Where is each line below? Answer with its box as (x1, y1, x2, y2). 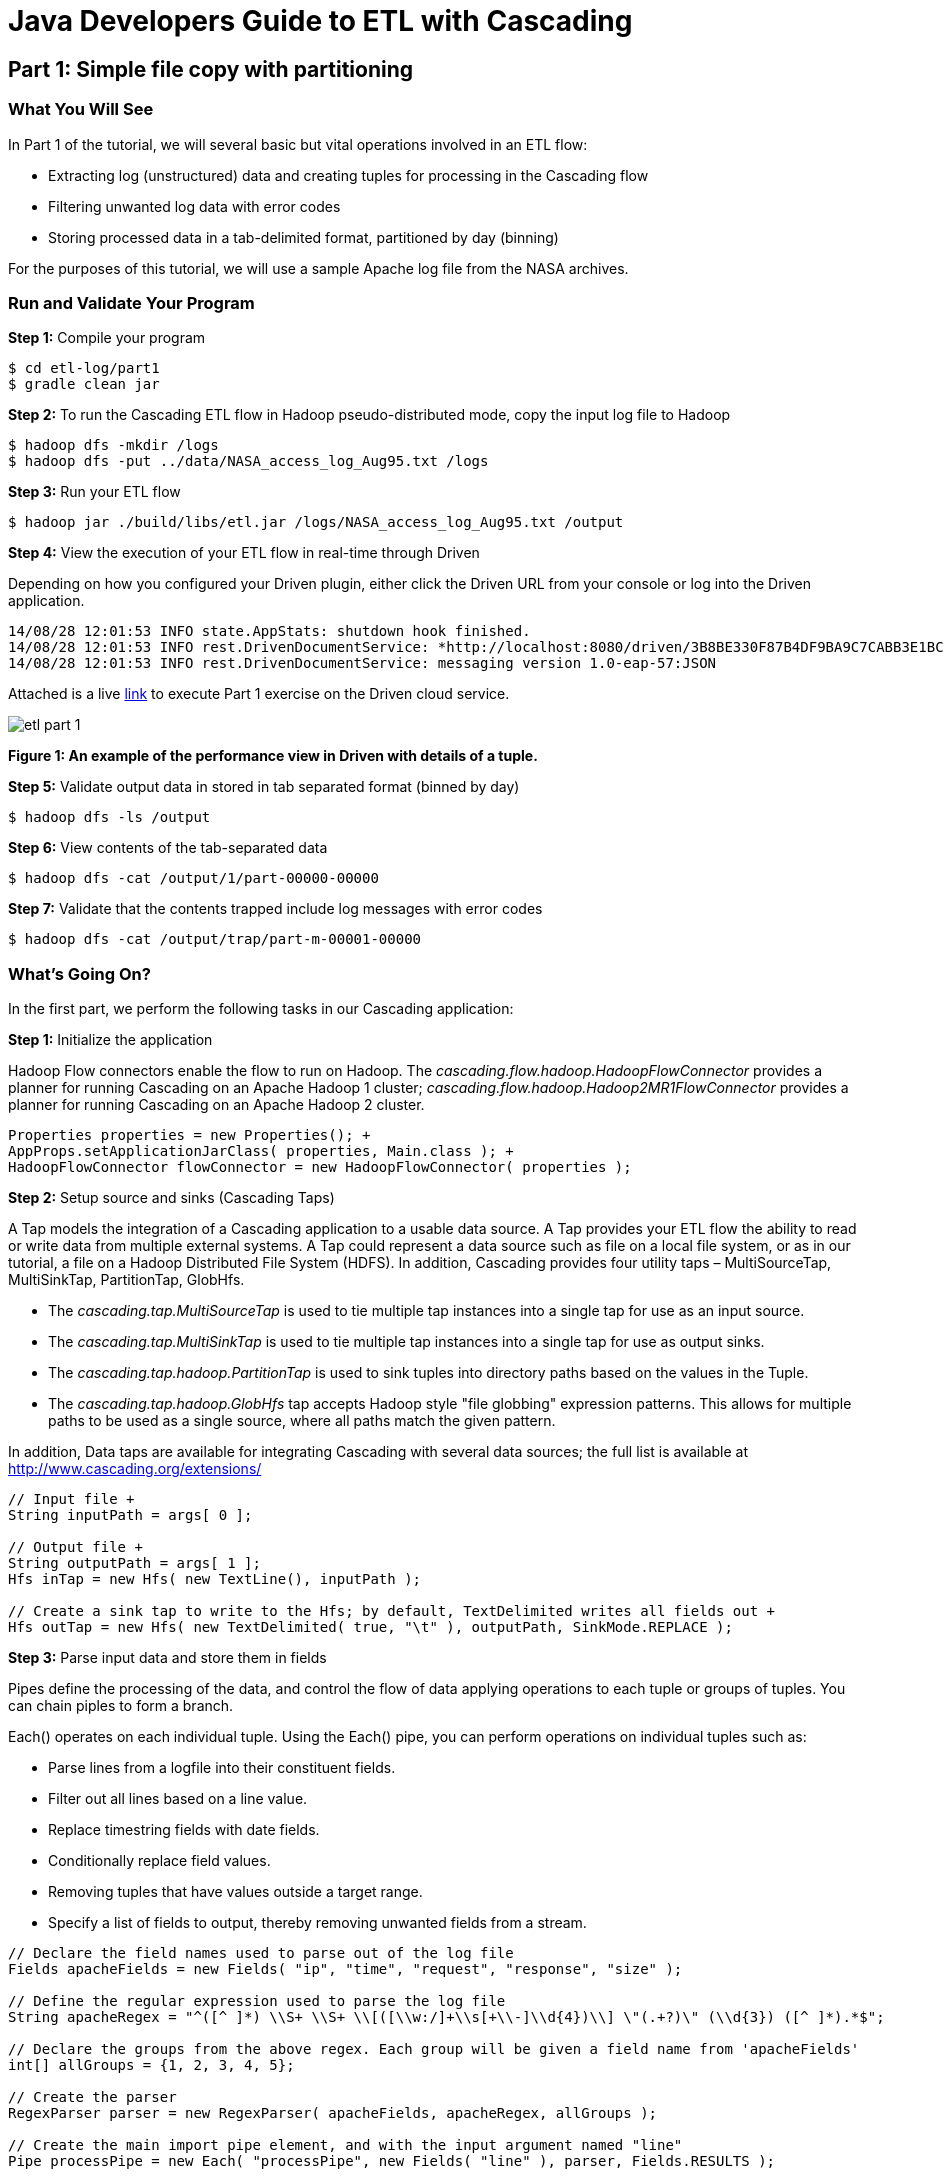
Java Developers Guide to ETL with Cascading (8, 4, 633, 38)
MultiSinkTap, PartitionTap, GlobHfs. (8, 1271, 245, 1289)
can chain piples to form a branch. (8, 1697, 234, 1715)
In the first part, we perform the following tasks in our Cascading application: (8, 1000, 514, 1018)
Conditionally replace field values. (48, 1852, 271, 1870)
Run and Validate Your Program (8, 292, 255, 313)
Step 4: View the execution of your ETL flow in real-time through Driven (8, 544, 480, 562)
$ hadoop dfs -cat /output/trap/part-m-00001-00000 (8, 931, 422, 948)
